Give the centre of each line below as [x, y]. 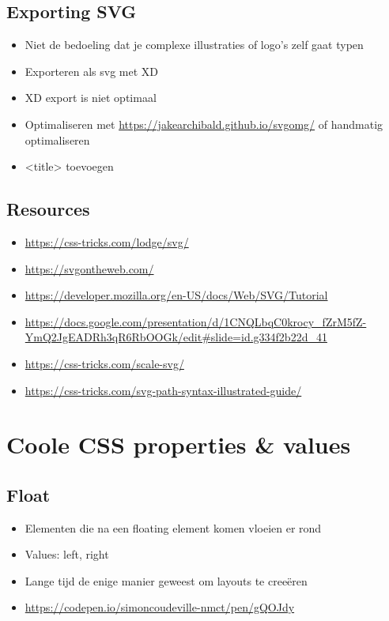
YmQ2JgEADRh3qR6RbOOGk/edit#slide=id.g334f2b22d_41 [176, 337]
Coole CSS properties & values [179, 444]
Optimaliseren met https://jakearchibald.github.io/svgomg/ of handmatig [204, 124]
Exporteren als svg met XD [92, 71]
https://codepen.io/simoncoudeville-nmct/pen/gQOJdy [160, 607]
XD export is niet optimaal [91, 98]
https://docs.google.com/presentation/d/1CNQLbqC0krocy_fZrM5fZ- [196, 321]
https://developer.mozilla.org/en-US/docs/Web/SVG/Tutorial [176, 295]
